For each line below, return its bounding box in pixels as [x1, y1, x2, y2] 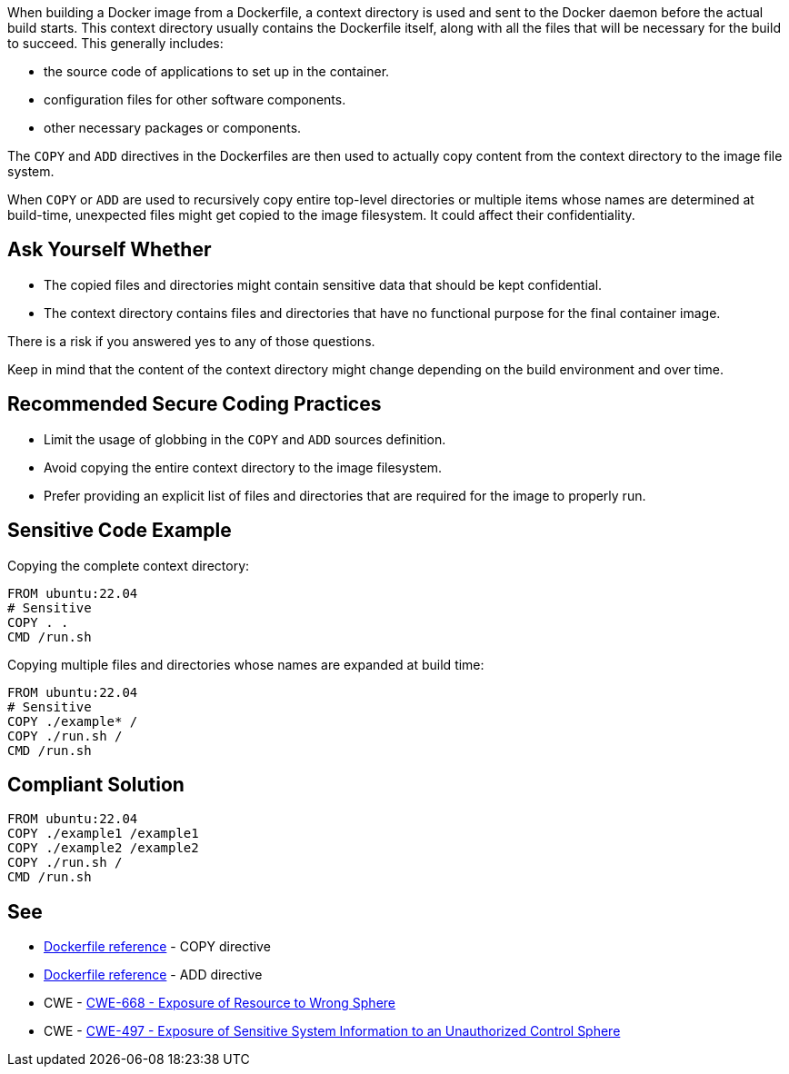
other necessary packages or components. [44, 120, 302, 135]
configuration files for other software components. [44, 92, 346, 107]
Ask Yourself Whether [7, 238, 212, 262]
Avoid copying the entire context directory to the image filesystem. [44, 459, 443, 475]
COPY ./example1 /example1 [7, 826, 199, 841]
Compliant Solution [7, 772, 185, 796]
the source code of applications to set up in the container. [44, 64, 390, 79]
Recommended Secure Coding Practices [7, 393, 382, 416]
